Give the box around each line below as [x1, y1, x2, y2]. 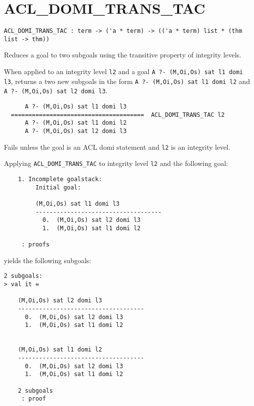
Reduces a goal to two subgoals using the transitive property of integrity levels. [4, 50, 241, 60]
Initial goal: [35, 184, 81, 191]
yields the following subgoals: [4, 255, 91, 265]
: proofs [21, 241, 50, 248]
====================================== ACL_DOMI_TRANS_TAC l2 [11, 111, 225, 118]
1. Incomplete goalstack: [18, 175, 102, 183]
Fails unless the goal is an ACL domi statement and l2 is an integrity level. [4, 141, 231, 152]
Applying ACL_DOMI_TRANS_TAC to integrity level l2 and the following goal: [4, 158, 228, 168]
